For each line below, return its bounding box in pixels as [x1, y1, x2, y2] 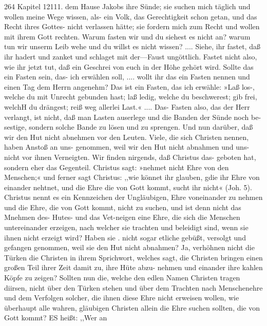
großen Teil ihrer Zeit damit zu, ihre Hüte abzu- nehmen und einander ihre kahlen [4, 262, 263, 273]
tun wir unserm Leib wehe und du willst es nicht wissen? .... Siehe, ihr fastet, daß [4, 41, 260, 52]
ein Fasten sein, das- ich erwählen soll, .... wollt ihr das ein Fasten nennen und [4, 71, 250, 82]
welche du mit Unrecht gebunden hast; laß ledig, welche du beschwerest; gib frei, [4, 91, 257, 102]
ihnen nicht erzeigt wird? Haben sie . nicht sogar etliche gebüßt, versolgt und [4, 232, 246, 242]
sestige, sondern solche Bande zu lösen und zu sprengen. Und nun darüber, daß [4, 121, 253, 132]
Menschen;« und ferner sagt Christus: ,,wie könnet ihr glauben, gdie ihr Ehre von [4, 172, 260, 182]
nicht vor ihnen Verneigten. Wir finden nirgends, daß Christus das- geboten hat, [4, 151, 256, 162]
